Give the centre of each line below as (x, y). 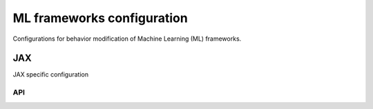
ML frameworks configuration (100, 18)
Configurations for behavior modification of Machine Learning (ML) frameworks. (127, 39)
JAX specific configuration (51, 75)
